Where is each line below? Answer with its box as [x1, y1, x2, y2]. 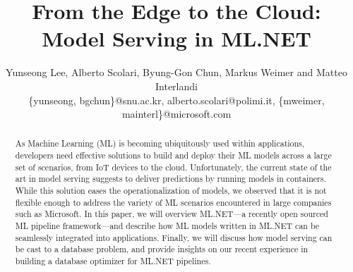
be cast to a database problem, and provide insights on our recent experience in [15, 243, 309, 255]
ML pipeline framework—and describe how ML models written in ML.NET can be [15, 220, 320, 232]
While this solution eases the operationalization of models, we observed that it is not [15, 185, 327, 197]
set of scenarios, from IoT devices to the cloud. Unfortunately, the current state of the [15, 161, 332, 173]
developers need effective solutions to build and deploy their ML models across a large [15, 149, 332, 161]
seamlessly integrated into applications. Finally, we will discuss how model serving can [15, 231, 333, 243]
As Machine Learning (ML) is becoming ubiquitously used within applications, [15, 137, 305, 149]
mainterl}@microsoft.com [121, 106, 232, 121]
